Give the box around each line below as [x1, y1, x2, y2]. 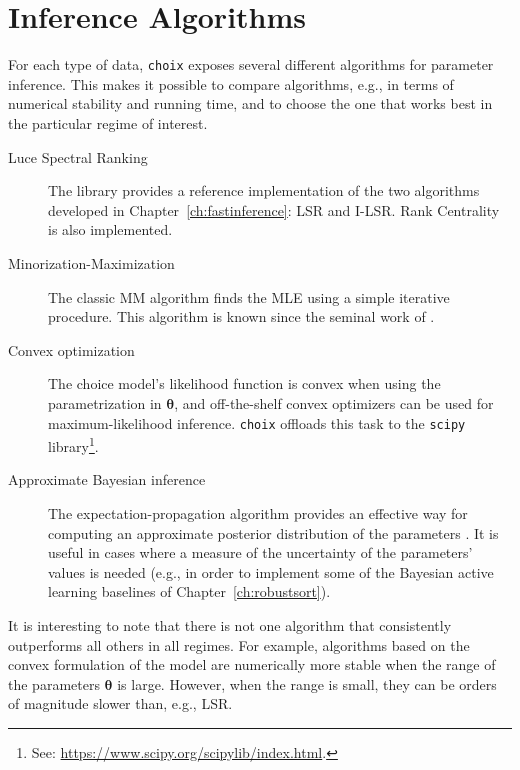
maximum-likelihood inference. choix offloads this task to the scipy [48, 412, 466, 433]
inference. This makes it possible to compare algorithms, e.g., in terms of [8, 73, 454, 94]
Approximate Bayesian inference [8, 469, 206, 490]
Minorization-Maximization [8, 252, 175, 273]
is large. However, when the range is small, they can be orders [117, 673, 497, 694]
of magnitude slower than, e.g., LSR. [8, 693, 233, 714]
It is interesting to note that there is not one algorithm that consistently [8, 614, 452, 635]
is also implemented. [48, 219, 173, 240]
